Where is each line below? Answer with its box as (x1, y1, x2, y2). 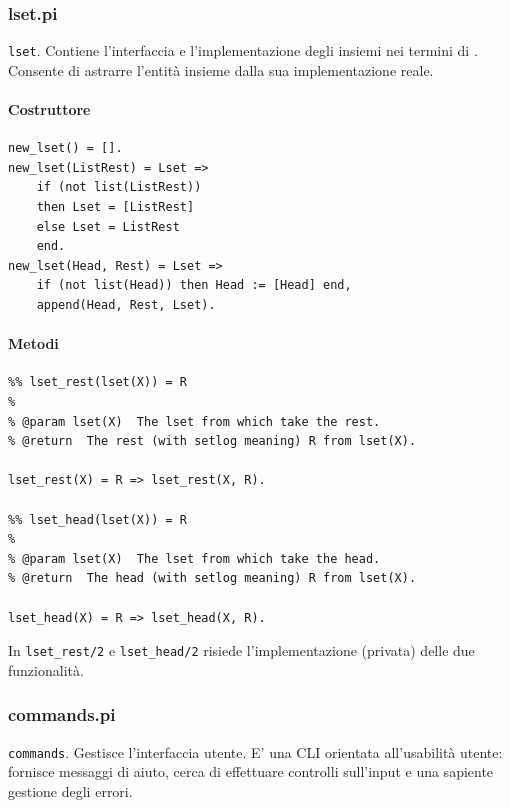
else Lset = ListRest (36, 219, 180, 234)
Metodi (8, 333, 59, 354)
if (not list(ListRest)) (36, 180, 202, 195)
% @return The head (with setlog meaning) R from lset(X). (8, 571, 417, 586)
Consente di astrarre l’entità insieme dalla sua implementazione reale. (8, 59, 434, 80)
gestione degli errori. (8, 780, 133, 801)
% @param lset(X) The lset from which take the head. (8, 551, 381, 566)
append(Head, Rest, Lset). (36, 298, 216, 313)
